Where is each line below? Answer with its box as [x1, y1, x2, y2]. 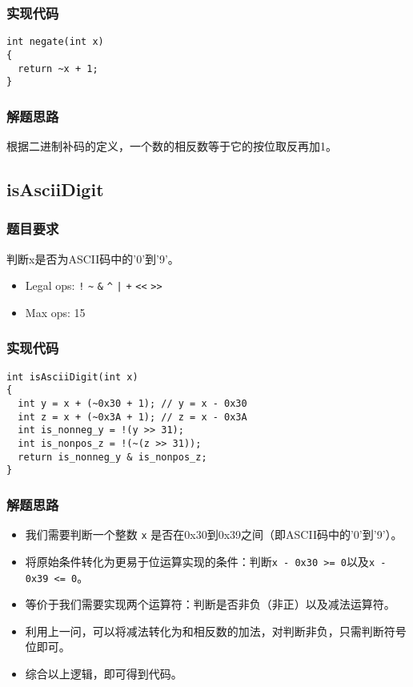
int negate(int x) [6, 36, 104, 48]
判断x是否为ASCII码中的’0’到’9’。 [6, 250, 179, 267]
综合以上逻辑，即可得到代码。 [25, 665, 182, 681]
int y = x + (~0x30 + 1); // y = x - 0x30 [18, 398, 247, 410]
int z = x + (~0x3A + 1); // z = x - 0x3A [18, 411, 247, 423]
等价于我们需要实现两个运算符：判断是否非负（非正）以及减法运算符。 [25, 596, 395, 613]
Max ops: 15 [25, 303, 86, 320]
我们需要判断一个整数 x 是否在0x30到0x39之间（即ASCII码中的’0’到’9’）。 [25, 526, 403, 543]
